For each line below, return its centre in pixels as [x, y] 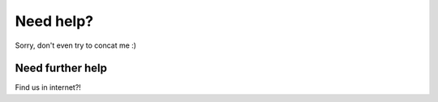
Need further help [61, 68]
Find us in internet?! [48, 87]
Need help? [54, 21]
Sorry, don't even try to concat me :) [76, 45]
